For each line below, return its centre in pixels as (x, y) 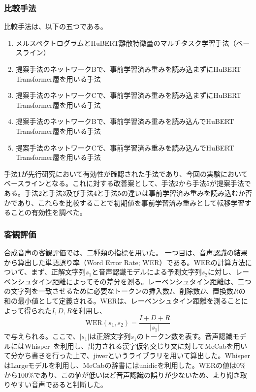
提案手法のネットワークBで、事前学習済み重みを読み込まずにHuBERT (128, 69)
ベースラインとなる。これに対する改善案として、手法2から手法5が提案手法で (128, 183)
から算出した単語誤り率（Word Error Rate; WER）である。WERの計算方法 (125, 262)
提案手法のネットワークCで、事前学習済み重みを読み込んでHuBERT (125, 147)
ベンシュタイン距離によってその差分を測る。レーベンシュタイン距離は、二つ (128, 281)
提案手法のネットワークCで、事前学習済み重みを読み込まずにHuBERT (128, 95)
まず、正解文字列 (58, 272)
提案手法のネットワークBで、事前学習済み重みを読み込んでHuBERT (125, 121)
